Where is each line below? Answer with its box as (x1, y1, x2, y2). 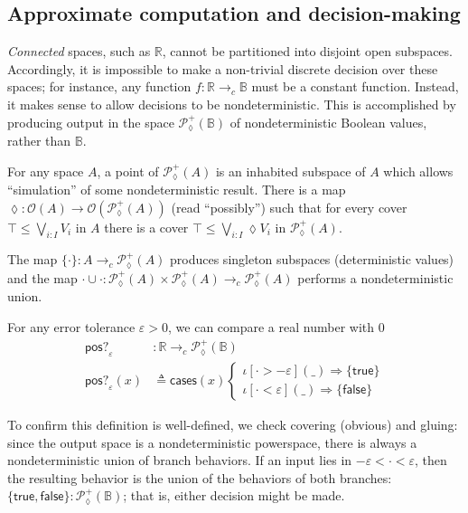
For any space (7, 161, 84, 180)
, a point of (97, 161, 159, 180)
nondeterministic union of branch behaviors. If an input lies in (7, 451, 352, 470)
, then (414, 451, 447, 470)
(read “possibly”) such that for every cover (171, 197, 407, 216)
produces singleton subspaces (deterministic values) (170, 250, 454, 269)
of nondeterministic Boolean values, (229, 112, 427, 131)
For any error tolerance (7, 317, 136, 336)
